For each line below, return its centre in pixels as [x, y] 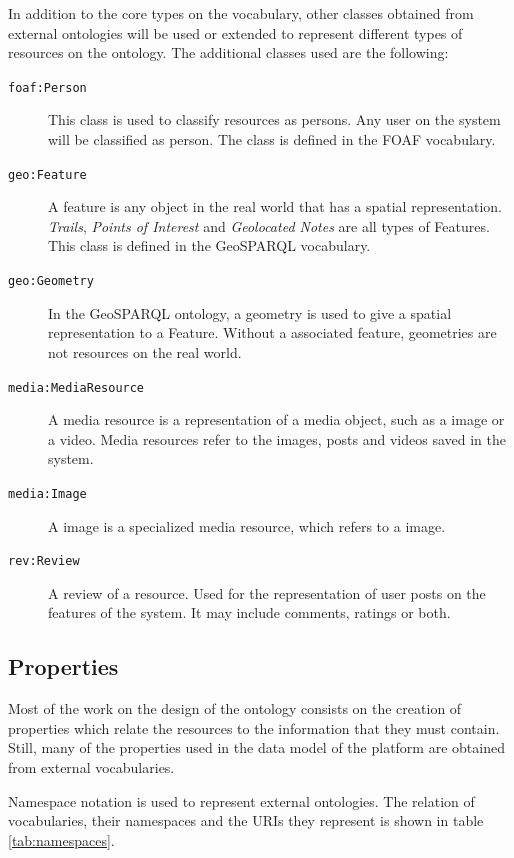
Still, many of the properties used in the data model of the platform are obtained [256, 747]
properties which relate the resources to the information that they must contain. [254, 727]
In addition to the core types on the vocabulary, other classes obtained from [241, 13]
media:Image [47, 493]
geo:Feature [47, 174]
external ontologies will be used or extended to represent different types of [235, 32]
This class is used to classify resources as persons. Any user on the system [274, 119]
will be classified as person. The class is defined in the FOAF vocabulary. [272, 139]
